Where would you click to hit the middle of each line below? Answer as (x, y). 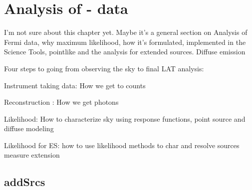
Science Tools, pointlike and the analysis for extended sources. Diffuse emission (125, 52)
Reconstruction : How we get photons (61, 102)
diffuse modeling (29, 128)
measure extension (32, 155)
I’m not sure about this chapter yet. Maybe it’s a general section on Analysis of (126, 32)
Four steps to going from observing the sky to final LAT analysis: (104, 68)
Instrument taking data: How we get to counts (75, 85)
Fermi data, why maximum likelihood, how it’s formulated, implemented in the (125, 42)
